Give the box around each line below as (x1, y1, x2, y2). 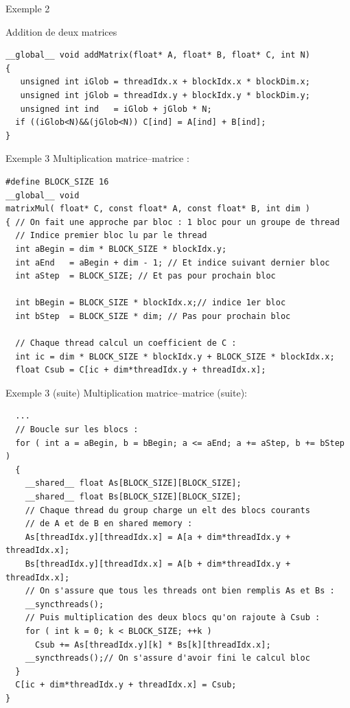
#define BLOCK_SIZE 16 (5, 176, 109, 187)
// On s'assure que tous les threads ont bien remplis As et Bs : (25, 586, 335, 596)
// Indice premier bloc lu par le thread (15, 231, 207, 241)
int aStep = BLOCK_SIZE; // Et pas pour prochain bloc (15, 271, 276, 281)
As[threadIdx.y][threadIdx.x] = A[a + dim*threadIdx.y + (25, 532, 291, 542)
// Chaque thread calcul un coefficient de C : (15, 338, 237, 349)
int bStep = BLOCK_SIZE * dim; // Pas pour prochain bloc (15, 311, 291, 321)
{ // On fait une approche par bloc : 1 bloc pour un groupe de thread (5, 217, 340, 227)
